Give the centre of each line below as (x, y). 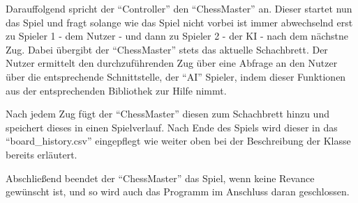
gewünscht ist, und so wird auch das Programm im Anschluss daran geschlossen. (178, 192)
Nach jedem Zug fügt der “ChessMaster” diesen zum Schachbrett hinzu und (167, 114)
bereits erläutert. (42, 154)
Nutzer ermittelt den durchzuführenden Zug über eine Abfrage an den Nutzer (172, 63)
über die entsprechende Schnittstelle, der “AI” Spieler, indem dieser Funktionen (176, 76)
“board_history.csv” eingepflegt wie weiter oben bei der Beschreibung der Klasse (178, 141)
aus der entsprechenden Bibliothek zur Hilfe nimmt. (116, 90)
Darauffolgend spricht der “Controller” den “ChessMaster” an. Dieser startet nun (179, 8)
